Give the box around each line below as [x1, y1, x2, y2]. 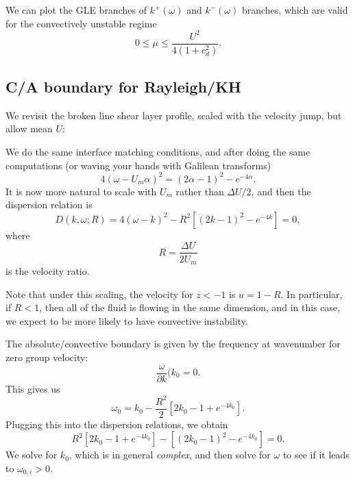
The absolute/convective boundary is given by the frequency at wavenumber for [5, 336, 341, 351]
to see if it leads [282, 447, 350, 462]
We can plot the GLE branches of [5, 3, 147, 16]
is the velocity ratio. [5, 263, 90, 277]
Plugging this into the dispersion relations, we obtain [5, 417, 228, 431]
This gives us [5, 381, 60, 395]
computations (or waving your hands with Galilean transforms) [5, 158, 271, 172]
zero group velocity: [5, 349, 88, 364]
